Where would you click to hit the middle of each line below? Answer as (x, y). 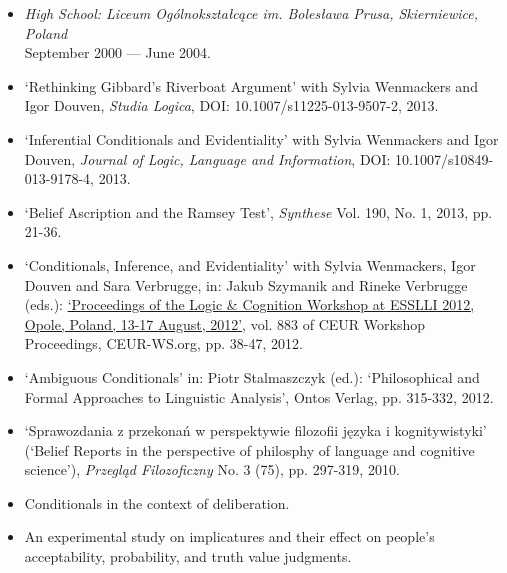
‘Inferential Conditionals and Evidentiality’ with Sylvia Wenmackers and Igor (261, 138)
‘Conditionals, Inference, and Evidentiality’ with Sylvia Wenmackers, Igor (250, 264)
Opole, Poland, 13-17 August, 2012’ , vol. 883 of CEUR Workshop (225, 323)
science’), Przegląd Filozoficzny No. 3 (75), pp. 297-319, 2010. (212, 469)
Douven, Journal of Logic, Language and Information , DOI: (207, 158)
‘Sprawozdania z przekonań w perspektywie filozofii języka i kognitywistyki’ (255, 430)
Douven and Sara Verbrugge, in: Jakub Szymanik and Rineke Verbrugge (246, 284)
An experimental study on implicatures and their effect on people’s (229, 536)
